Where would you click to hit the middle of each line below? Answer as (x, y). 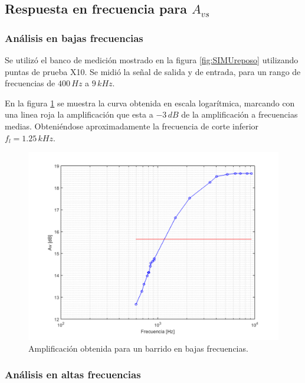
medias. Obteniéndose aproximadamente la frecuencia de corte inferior (132, 126)
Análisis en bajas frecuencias (74, 38)
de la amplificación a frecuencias (240, 114)
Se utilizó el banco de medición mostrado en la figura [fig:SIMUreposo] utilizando (152, 60)
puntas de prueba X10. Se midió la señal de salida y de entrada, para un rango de (153, 71)
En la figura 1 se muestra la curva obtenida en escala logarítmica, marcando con (150, 103)
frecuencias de (30, 83)
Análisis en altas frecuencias (73, 374)
